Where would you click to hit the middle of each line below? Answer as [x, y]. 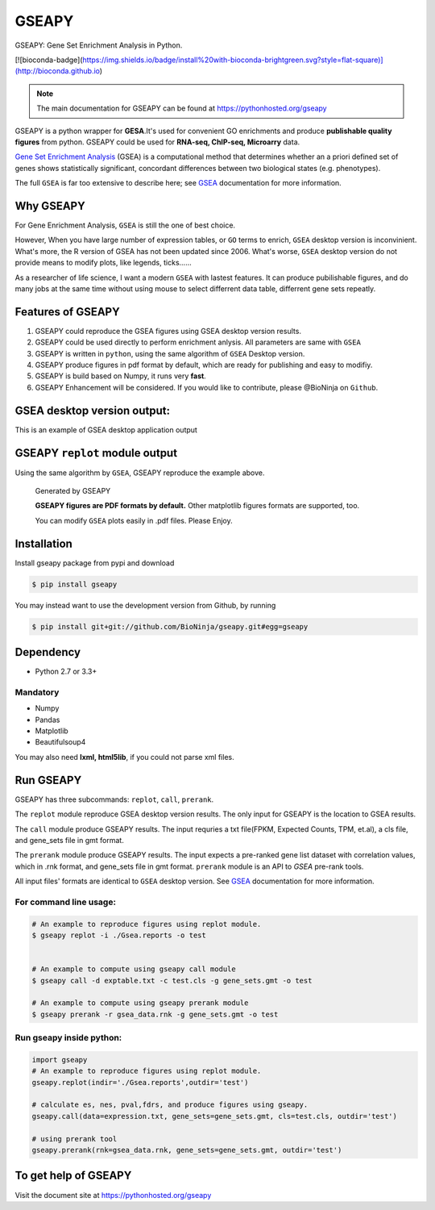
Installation [43, 543]
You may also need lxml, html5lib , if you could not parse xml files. [124, 757]
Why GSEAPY [50, 206]
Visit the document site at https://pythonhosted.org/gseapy [113, 1195]
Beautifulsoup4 [60, 742]
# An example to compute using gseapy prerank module [140, 1003]
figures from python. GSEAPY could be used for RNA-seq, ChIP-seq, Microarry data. [157, 142]
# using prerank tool [75, 1139]
